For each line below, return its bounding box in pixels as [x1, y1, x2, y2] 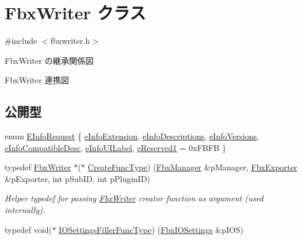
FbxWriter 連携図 [5, 74, 70, 86]
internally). [5, 204, 46, 216]
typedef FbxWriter [5, 161, 71, 173]
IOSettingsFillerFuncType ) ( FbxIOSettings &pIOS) [58, 223, 244, 235]
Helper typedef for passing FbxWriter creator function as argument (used [5, 192, 263, 204]
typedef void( [5, 223, 52, 235]
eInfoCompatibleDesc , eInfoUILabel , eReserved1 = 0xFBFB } [5, 141, 227, 153]
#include [5, 35, 37, 47]
